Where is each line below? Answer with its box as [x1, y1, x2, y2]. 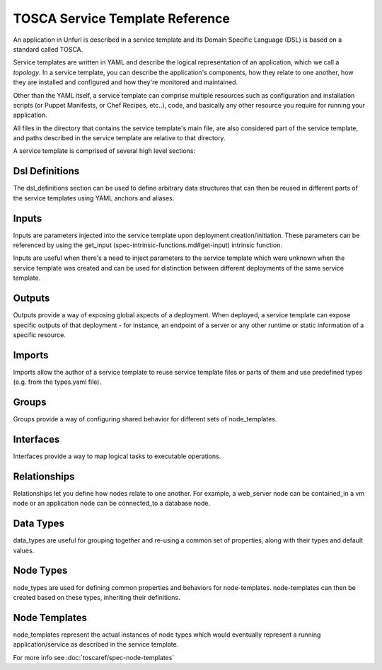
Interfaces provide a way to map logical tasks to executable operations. [13, 452, 221, 460]
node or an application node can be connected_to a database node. [13, 499, 211, 508]
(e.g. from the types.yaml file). [13, 377, 102, 386]
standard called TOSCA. [13, 45, 83, 53]
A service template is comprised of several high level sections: [13, 147, 196, 155]
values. [13, 546, 35, 555]
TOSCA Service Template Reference [13, 11, 230, 26]
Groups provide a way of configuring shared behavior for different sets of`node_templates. [13, 415, 277, 424]
